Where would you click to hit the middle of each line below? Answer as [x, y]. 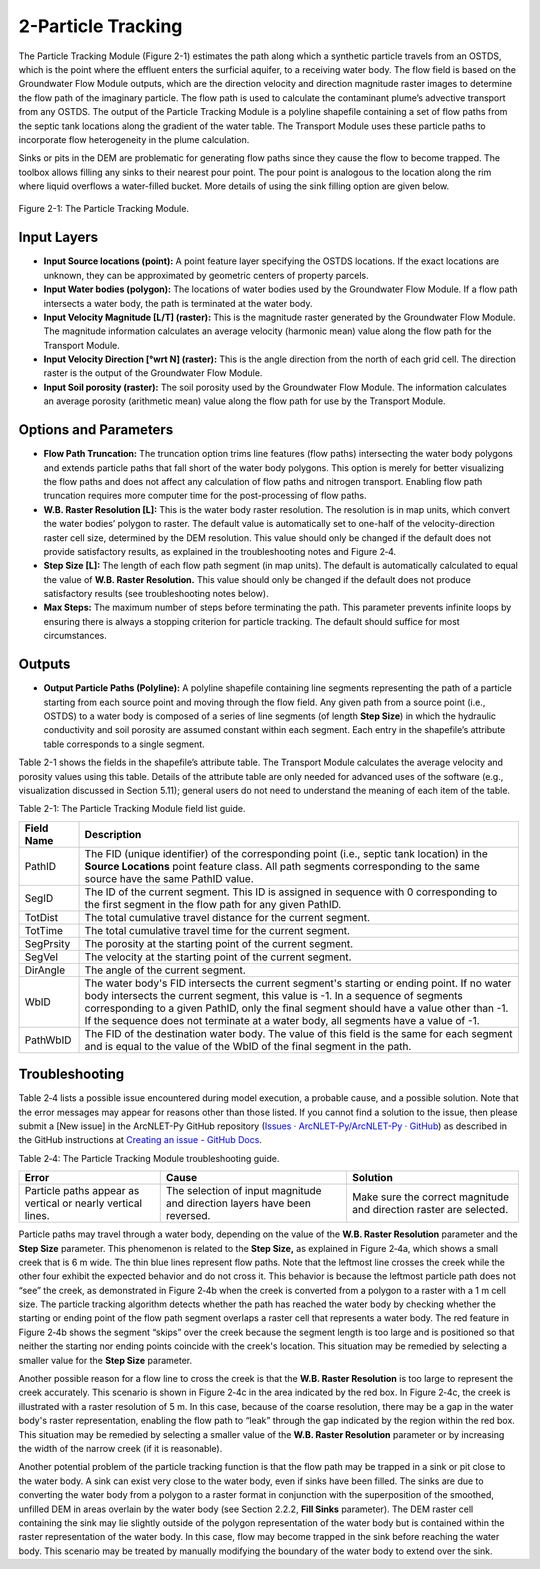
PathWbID [48, 1040]
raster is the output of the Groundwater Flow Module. [153, 373]
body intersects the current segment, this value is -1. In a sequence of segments [274, 995]
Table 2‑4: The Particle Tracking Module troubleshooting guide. [149, 1158]
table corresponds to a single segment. [124, 744]
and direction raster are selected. [430, 1210]
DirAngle [45, 970]
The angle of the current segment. [165, 970]
